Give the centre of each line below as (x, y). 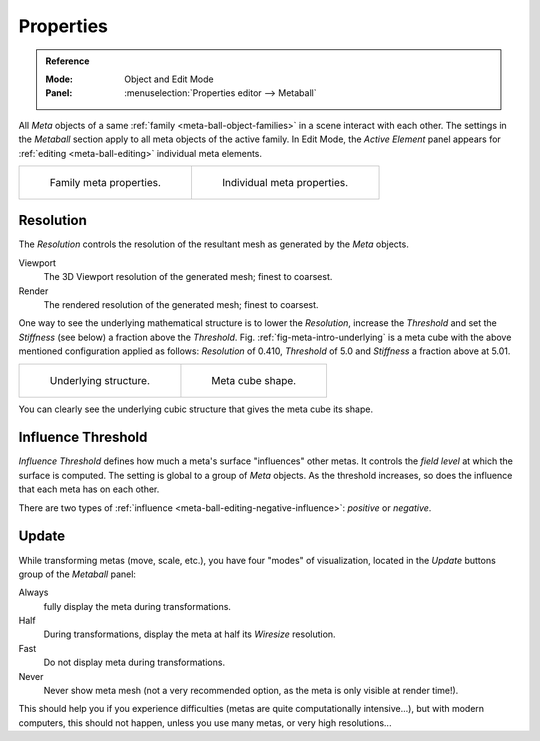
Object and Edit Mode (169, 79)
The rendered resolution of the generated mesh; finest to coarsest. (181, 304)
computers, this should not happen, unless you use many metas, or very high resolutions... (205, 722)
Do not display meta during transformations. (134, 662)
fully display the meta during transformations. (137, 606)
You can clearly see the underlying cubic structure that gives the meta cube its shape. (196, 409)
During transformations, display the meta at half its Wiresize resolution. (189, 634)
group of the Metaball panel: (77, 574)
